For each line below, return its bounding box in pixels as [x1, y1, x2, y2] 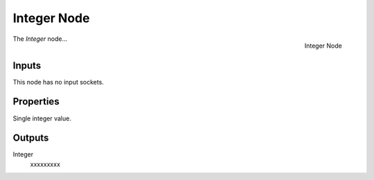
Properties [12, 96, 60, 107]
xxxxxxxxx [30, 160, 60, 168]
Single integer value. [12, 114, 72, 123]
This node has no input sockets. [12, 78, 104, 86]
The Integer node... [12, 35, 68, 43]
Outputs [12, 132, 49, 144]
